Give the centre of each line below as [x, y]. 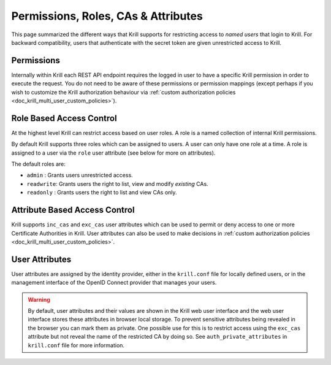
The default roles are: [38, 164]
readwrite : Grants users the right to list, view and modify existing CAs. [117, 183]
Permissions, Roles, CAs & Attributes [107, 16]
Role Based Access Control [64, 118]
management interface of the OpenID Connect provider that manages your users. [114, 283]
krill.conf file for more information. [76, 345]
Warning [39, 299]
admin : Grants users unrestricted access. [80, 175]
